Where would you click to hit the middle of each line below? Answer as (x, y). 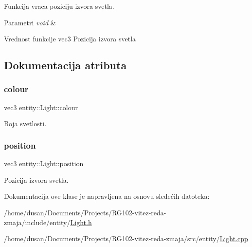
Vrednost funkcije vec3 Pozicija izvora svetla (70, 39)
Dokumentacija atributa (65, 65)
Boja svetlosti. (25, 123)
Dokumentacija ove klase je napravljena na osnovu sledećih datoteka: (107, 196)
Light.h (81, 222)
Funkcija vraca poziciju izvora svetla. (59, 6)
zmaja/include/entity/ (37, 222)
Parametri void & (30, 22)
